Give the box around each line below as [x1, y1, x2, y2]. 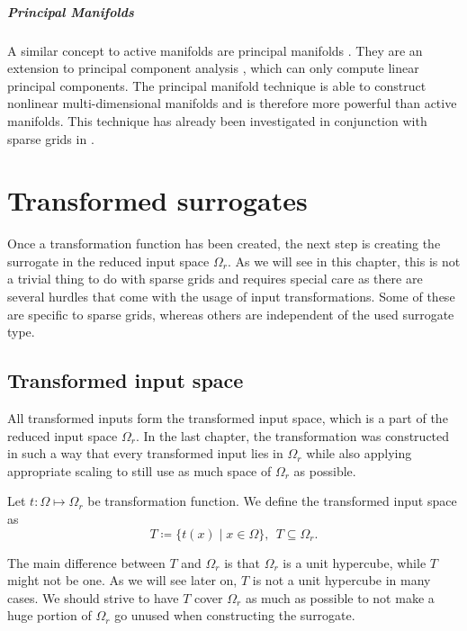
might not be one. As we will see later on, [7, 571, 238, 590]
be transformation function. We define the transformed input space [87, 491, 457, 510]
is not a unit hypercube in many [252, 571, 431, 590]
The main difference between [7, 553, 166, 572]
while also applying [306, 444, 412, 463]
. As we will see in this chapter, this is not [227, 251, 461, 270]
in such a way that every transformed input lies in [7, 444, 283, 463]
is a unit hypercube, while [283, 553, 427, 572]
